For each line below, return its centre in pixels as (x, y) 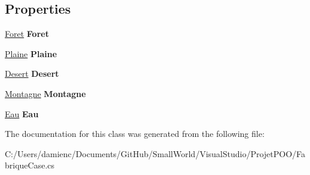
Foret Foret (27, 34)
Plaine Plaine (31, 53)
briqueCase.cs (30, 165)
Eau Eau (22, 113)
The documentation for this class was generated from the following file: (135, 134)
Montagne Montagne (45, 93)
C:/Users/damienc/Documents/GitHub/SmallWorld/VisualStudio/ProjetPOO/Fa (155, 153)
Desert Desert (32, 74)
